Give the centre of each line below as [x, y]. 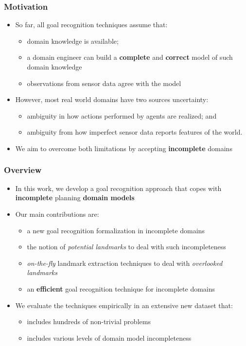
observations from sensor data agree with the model [104, 83]
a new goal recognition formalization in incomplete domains [116, 230]
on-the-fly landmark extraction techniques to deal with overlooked [125, 263]
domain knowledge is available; [73, 41]
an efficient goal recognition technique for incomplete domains [121, 288]
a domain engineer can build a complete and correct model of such [130, 57]
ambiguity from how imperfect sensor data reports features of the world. [135, 132]
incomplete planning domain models [75, 198]
